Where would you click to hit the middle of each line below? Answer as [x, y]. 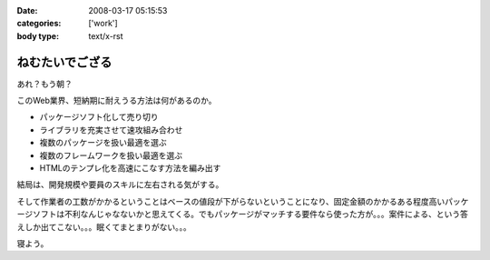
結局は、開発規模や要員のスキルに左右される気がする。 [120, 185]
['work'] [103, 24]
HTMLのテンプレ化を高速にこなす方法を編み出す [130, 168]
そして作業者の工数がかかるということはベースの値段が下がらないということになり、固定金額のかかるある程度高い [231, 201]
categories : [39, 24]
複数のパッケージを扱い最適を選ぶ [103, 143]
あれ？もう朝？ [44, 84]
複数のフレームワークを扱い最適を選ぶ [111, 155]
